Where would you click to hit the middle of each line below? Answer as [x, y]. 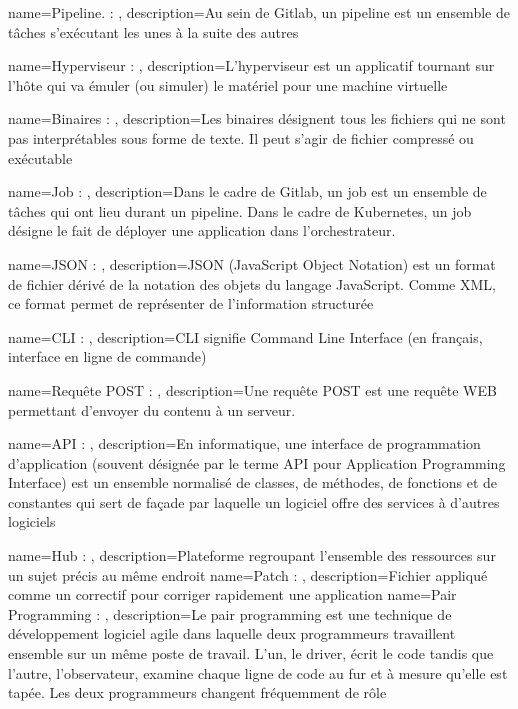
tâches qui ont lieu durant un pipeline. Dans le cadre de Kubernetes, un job [240, 210]
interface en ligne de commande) [107, 356]
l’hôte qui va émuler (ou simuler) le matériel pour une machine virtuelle [228, 84]
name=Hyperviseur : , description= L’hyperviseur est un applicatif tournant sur [251, 65]
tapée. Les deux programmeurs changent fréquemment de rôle [197, 692]
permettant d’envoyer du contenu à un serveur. [152, 409]
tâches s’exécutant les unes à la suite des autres [153, 31]
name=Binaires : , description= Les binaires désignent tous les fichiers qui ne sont [257, 118]
